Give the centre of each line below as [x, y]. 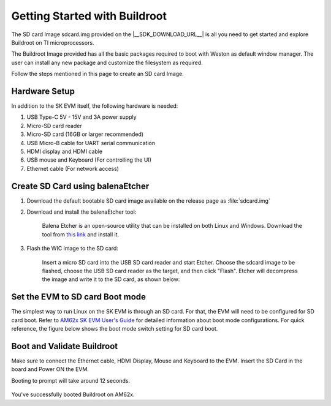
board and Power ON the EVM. [50, 369]
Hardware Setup [43, 91]
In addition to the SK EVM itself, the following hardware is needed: [95, 106]
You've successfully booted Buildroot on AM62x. [73, 394]
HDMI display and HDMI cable [65, 151]
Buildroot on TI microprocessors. [53, 42]
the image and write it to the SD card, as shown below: [111, 279]
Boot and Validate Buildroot [65, 346]
